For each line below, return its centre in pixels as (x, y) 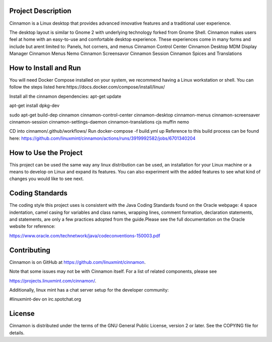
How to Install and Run (45, 68)
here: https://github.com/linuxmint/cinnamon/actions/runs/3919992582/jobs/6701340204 (103, 138)
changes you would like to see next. (47, 179)
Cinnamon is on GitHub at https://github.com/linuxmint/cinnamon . (78, 262)
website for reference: (32, 226)
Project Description (40, 11)
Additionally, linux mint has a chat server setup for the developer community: (89, 290)
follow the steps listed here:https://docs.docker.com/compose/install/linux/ (87, 87)
